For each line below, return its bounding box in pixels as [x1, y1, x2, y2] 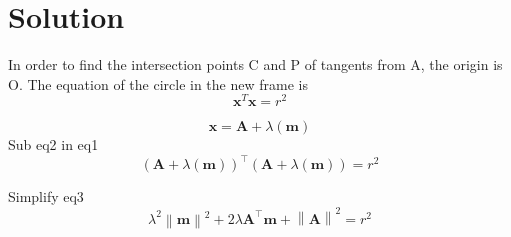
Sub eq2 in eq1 [8, 134, 99, 155]
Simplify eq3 [8, 186, 84, 207]
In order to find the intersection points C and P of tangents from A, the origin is [8, 54, 503, 75]
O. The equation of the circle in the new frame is [8, 73, 308, 94]
